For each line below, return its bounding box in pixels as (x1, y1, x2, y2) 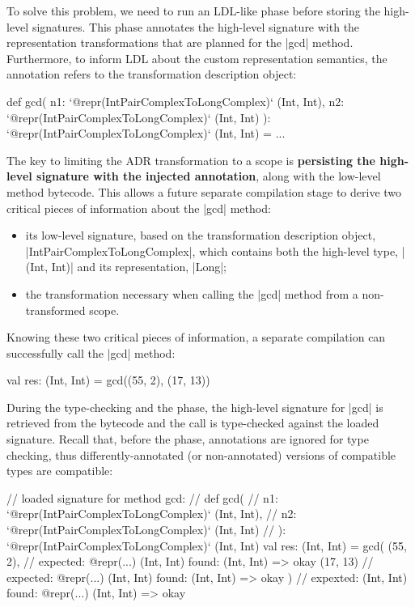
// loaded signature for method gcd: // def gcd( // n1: (6, 489, 278, 506)
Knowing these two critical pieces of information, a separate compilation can (6, 329, 386, 346)
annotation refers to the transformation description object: (6, 66, 297, 83)
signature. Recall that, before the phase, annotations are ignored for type (6, 431, 369, 448)
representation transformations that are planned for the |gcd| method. (6, 34, 354, 51)
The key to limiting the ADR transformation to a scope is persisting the (6, 151, 375, 168)
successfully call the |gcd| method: (6, 344, 176, 361)
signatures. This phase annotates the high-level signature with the (32, 18, 360, 35)
